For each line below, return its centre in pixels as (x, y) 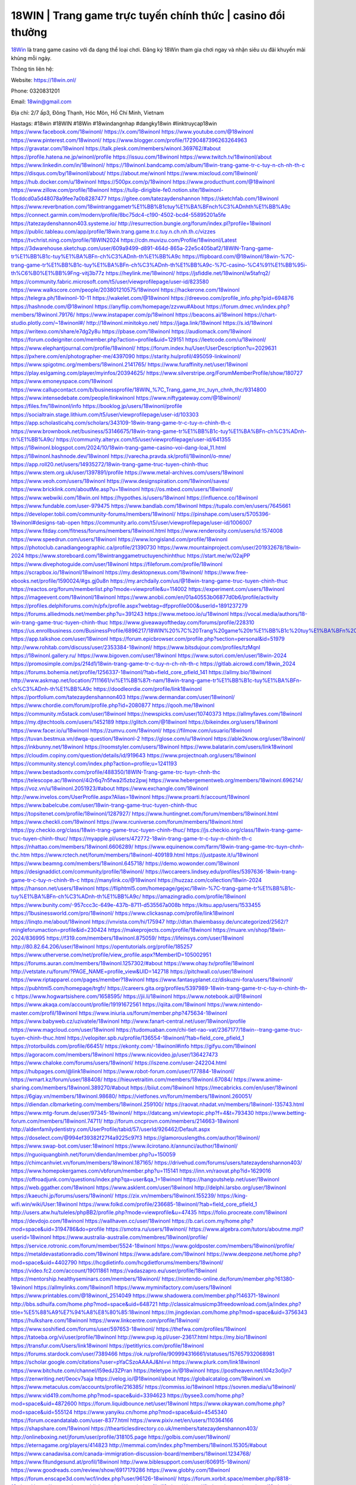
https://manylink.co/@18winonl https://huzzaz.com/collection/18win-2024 (171, 880)
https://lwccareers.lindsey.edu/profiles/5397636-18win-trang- (222, 872)
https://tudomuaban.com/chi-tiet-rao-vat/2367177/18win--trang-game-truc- (209, 1029)
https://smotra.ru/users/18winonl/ (147, 1229)
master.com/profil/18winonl (44, 1013)
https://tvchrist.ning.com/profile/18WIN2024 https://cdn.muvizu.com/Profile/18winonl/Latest (124, 240)
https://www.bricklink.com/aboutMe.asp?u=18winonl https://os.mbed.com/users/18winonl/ (122, 489)
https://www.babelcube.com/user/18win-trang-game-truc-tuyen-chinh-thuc (104, 805)
